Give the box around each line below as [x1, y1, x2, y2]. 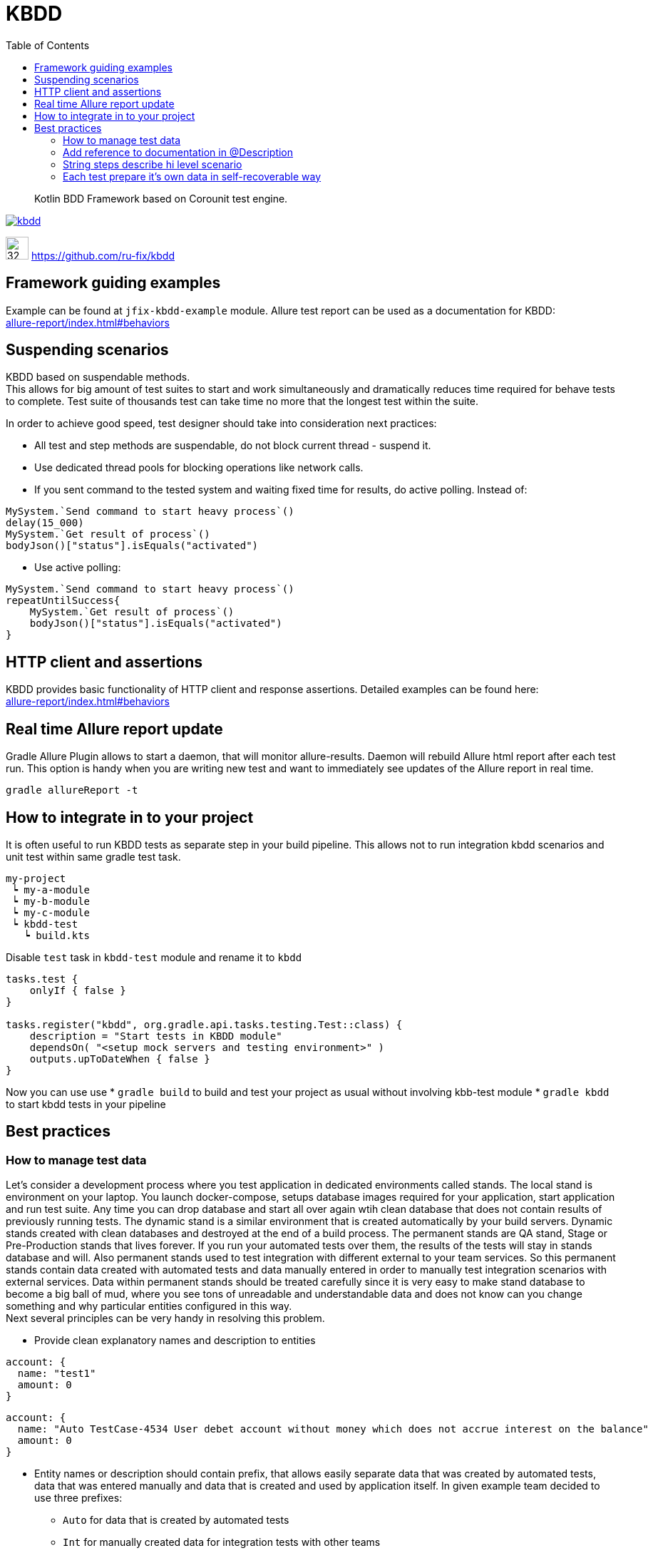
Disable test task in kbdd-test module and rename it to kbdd [6, 950, 302, 963]
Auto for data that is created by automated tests [63, 1514, 289, 1527]
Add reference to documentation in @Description [63, 145, 294, 158]
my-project [6, 872, 66, 884]
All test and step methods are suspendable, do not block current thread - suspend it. [34, 439, 431, 452]
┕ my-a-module [11, 883, 91, 896]
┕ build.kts [24, 929, 91, 941]
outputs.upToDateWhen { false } [29, 1052, 210, 1065]
